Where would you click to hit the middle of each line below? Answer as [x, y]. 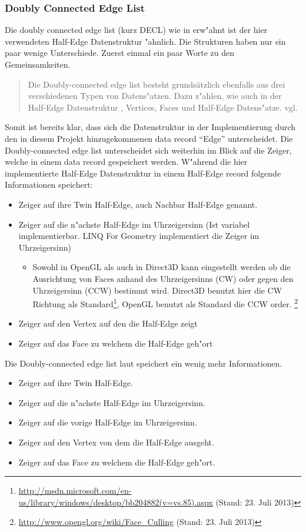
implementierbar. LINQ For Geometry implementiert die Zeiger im [139, 236]
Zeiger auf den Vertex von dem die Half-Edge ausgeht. [116, 442]
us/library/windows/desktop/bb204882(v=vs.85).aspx [116, 502]
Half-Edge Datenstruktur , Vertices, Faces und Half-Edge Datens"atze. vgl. [163, 107]
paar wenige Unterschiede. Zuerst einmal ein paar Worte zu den [119, 53]
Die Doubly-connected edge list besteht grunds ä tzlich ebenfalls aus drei [157, 84]
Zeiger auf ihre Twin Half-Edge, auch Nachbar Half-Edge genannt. [138, 204]
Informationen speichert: [49, 184]
